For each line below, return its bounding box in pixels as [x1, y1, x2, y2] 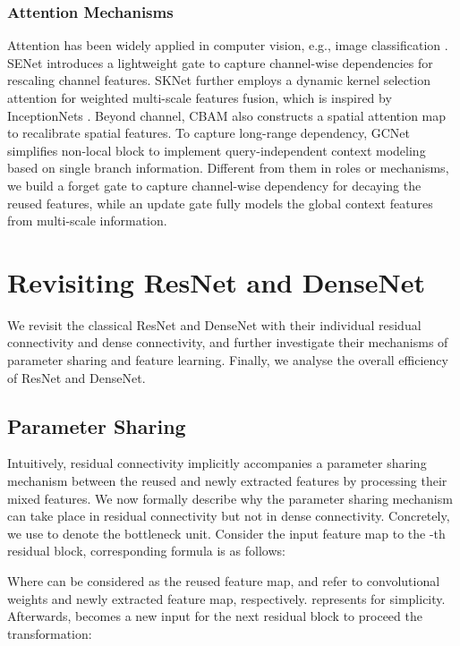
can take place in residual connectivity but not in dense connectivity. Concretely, [7, 506, 450, 525]
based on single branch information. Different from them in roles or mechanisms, [7, 158, 449, 177]
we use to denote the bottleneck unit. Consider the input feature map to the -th [7, 523, 446, 542]
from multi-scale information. [7, 211, 167, 230]
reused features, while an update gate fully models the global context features [7, 193, 433, 212]
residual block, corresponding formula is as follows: [7, 541, 285, 560]
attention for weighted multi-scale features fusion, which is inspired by [7, 89, 392, 106]
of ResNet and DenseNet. [7, 368, 146, 387]
